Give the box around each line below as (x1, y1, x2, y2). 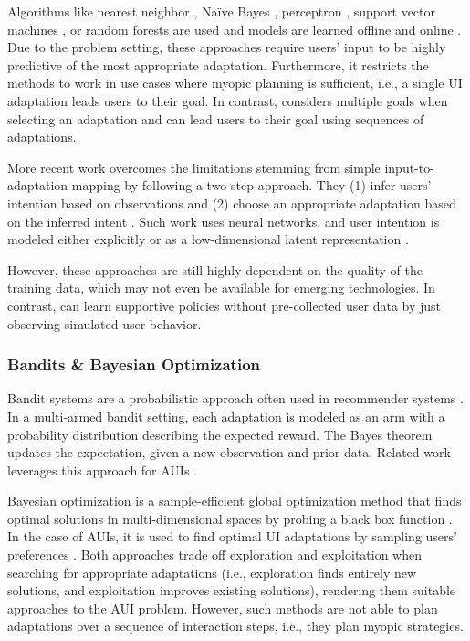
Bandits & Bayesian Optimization (7, 353, 260, 376)
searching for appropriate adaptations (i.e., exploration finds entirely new (7, 562, 417, 582)
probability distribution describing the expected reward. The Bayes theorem (7, 424, 433, 443)
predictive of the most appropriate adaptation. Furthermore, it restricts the (7, 55, 429, 74)
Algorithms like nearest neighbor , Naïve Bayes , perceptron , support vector (7, 2, 436, 20)
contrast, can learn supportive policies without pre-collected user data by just (7, 295, 442, 315)
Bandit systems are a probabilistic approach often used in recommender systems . (7, 389, 464, 408)
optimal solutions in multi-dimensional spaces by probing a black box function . (7, 508, 453, 528)
